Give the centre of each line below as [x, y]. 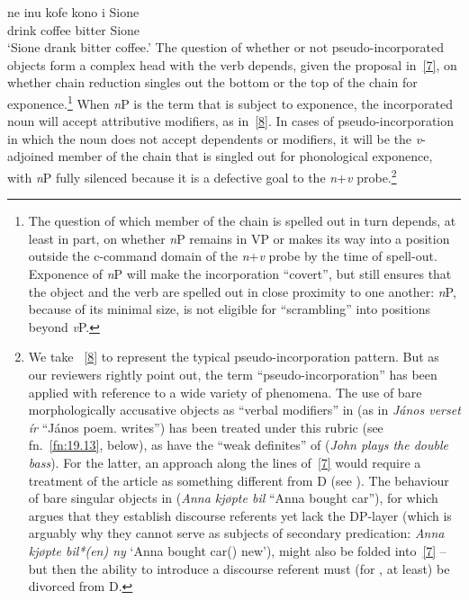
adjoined [31, 156]
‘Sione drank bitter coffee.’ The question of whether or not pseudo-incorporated [225, 47]
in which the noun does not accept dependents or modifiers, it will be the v [215, 138]
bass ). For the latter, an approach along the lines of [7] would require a [225, 462]
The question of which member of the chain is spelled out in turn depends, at [242, 221]
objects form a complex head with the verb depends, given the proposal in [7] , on [232, 64]
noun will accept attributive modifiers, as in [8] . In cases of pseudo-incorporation [231, 121]
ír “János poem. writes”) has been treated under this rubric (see [206, 427]
